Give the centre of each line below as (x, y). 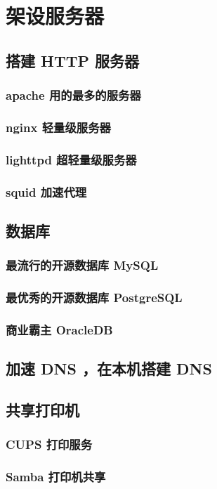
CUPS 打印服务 (49, 444)
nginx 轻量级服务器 (58, 127)
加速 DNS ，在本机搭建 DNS (109, 369)
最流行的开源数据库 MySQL (82, 265)
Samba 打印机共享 (56, 477)
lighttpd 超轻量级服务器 (71, 159)
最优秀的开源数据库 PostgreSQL (94, 298)
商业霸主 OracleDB (59, 329)
